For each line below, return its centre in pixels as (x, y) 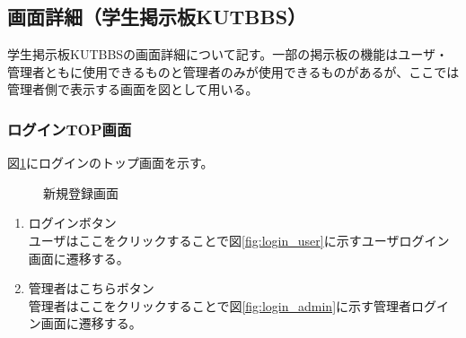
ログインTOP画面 (70, 129)
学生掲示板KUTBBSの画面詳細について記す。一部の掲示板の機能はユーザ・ (228, 54)
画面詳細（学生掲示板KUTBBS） (157, 17)
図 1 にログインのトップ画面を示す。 (110, 163)
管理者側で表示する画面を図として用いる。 (133, 89)
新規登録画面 (81, 192)
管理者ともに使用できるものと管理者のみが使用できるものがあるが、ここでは (233, 71)
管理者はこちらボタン (91, 288)
